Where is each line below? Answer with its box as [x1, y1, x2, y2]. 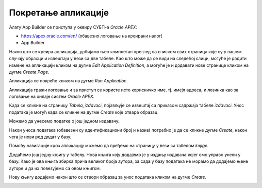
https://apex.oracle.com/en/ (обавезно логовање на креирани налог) [21, 33, 163, 39]
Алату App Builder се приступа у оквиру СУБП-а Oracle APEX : [9, 24, 137, 30]
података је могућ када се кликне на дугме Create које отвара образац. [9, 109, 159, 115]
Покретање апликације [9, 7, 109, 18]
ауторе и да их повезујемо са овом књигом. [9, 165, 101, 171]
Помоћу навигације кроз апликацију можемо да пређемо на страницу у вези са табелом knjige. [9, 143, 209, 149]
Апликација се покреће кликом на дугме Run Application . [9, 78, 128, 84]
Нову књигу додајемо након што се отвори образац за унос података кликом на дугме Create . [9, 174, 206, 180]
